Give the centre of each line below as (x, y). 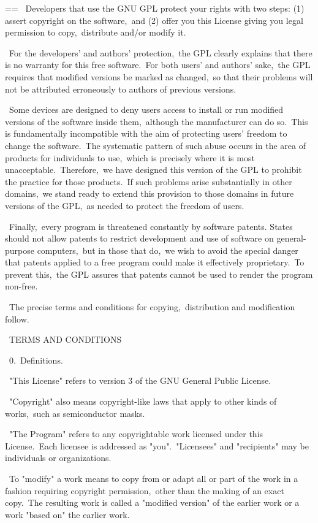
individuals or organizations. (58, 458)
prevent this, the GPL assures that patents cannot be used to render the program (159, 274)
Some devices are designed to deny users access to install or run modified (146, 109)
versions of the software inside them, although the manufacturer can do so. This (157, 121)
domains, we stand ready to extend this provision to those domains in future (150, 193)
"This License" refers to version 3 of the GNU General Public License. (140, 380)
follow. (17, 319)
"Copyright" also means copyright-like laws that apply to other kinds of (143, 401)
